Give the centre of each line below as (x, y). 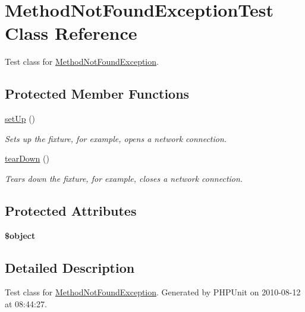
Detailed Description (70, 267)
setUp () (20, 119)
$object (20, 235)
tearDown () (27, 158)
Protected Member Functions (97, 94)
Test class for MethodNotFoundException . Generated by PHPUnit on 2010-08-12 (153, 292)
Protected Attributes (71, 210)
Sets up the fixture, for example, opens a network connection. (116, 138)
